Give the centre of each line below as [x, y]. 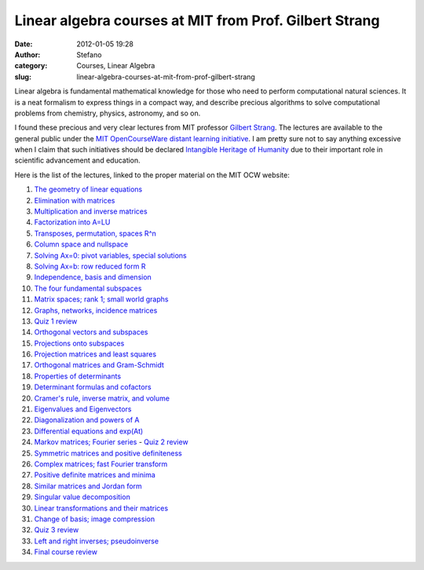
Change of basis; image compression [95, 519]
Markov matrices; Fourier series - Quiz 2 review [111, 442]
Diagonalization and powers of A [87, 420]
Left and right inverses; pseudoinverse [97, 541]
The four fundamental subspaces [88, 288]
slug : [23, 77]
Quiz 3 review [57, 530]
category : [31, 66]
